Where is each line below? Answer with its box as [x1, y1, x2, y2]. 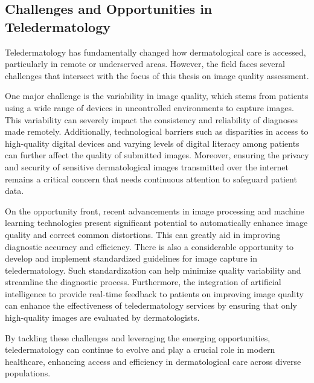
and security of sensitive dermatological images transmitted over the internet [5, 160, 289, 173]
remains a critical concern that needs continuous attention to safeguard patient [5, 172, 297, 185]
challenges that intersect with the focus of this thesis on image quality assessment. [5, 69, 309, 82]
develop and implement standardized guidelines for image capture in [5, 252, 257, 265]
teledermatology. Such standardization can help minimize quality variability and [5, 263, 301, 276]
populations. [5, 367, 51, 379]
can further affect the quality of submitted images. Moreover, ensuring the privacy [5, 149, 309, 161]
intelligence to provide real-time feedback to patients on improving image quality [5, 287, 304, 300]
